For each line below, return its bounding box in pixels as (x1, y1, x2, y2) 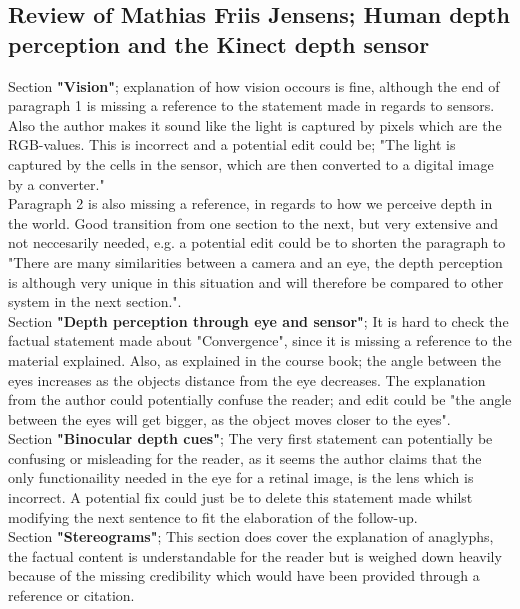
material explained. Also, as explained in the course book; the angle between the (8, 349, 502, 370)
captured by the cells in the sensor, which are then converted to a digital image (8, 153, 494, 174)
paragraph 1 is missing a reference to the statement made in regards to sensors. (8, 95, 495, 116)
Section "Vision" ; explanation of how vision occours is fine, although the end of (8, 75, 500, 96)
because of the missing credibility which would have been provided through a (8, 565, 480, 586)
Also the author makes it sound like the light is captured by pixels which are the (8, 114, 502, 135)
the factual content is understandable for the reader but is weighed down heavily (8, 545, 502, 566)
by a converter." (8, 173, 105, 194)
